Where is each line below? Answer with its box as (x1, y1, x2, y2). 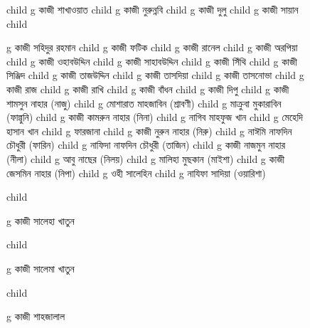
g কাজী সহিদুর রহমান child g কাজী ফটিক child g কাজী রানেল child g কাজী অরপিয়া (6, 40, 298, 55)
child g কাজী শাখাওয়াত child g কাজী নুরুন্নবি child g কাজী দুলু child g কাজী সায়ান (6, 2, 299, 16)
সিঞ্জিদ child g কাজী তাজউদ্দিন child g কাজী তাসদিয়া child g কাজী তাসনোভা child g (6, 68, 304, 83)
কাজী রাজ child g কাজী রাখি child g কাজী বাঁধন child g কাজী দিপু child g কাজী (6, 81, 289, 96)
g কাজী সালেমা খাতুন (6, 260, 75, 275)
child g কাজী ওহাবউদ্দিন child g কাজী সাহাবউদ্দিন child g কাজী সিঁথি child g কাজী (6, 53, 297, 68)
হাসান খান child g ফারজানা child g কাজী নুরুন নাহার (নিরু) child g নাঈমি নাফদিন (6, 123, 292, 138)
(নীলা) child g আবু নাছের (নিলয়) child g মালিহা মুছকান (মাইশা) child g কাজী (6, 151, 285, 166)
